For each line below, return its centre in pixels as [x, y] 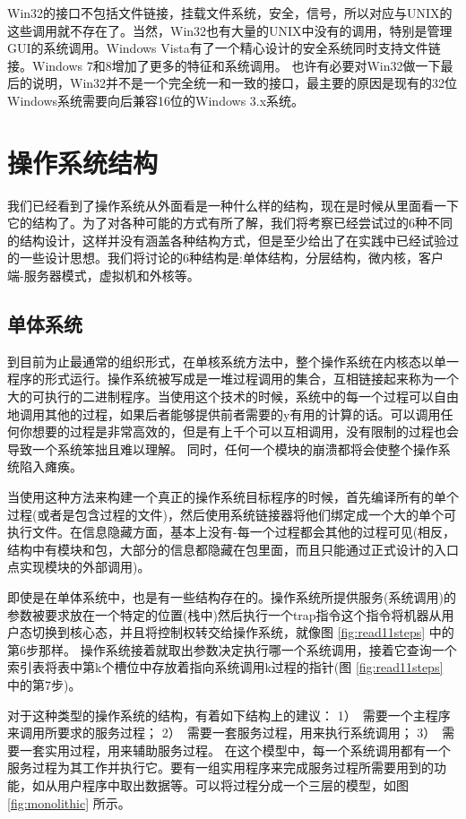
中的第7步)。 [44, 684]
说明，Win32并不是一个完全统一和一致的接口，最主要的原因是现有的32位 [245, 83]
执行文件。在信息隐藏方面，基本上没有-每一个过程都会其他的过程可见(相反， [232, 532]
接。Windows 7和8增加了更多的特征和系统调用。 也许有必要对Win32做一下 [224, 65]
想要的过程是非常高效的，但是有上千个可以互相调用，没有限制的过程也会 [245, 431]
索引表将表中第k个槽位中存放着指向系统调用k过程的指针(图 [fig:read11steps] [225, 667]
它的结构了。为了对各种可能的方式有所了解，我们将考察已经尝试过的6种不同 [230, 223]
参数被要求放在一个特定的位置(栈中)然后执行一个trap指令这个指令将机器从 [224, 614]
